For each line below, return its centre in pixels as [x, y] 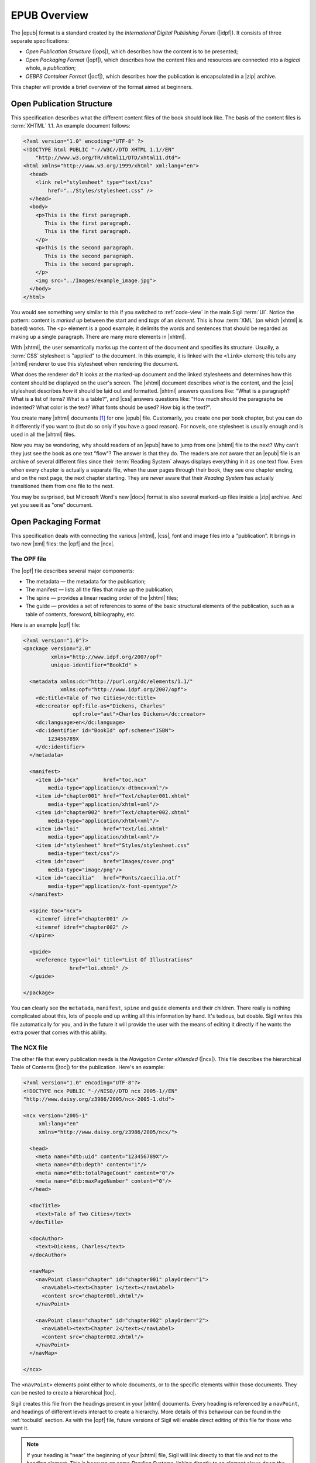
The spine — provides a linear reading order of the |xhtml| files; [102, 597]
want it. [20, 1428]
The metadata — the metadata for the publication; [86, 581]
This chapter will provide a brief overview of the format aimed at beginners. [102, 87]
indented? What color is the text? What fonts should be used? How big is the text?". [111, 407]
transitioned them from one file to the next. [62, 486]
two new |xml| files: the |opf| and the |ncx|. [63, 544]
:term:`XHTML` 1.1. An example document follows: [71, 126]
